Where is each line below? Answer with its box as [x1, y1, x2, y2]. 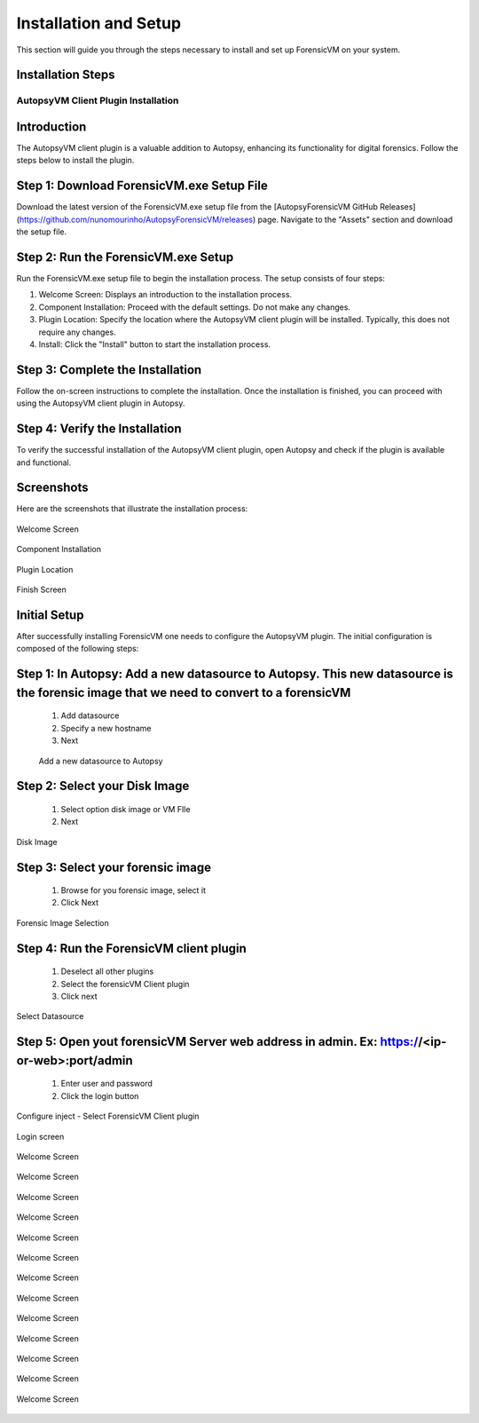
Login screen [16, 1131, 65, 1142]
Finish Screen [16, 584, 67, 595]
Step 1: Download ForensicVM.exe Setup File [16, 178, 268, 194]
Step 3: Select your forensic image [16, 859, 212, 874]
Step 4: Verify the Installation [16, 422, 182, 437]
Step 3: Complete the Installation [16, 362, 202, 377]
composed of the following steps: [16, 644, 139, 654]
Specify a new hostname [60, 723, 152, 733]
